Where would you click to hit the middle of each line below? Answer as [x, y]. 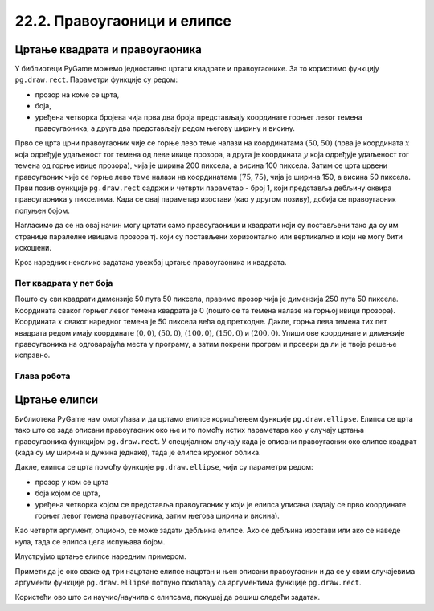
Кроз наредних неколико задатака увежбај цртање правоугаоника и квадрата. [151, 263]
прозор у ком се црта [72, 482]
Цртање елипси [57, 399]
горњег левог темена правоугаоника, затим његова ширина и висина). [158, 515]
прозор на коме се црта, [77, 94]
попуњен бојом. [42, 210]
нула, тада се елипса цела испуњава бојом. [90, 541]
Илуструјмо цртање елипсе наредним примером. [100, 556]
